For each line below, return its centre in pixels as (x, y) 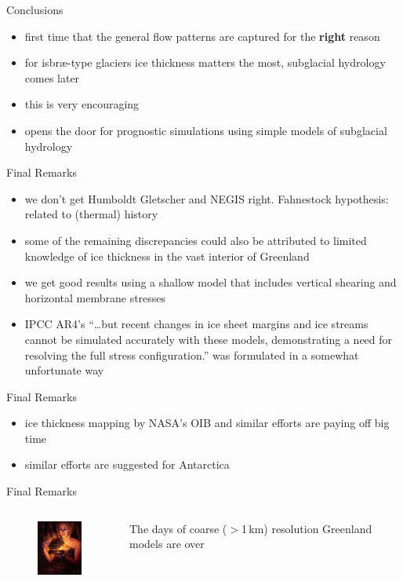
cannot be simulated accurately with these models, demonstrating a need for (209, 339)
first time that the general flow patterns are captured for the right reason (202, 36)
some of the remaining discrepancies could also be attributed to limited (196, 240)
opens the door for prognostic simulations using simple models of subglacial (206, 130)
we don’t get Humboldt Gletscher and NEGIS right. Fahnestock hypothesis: (207, 198)
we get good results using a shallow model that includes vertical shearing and (211, 282)
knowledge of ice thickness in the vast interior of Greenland (167, 256)
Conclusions (35, 9)
